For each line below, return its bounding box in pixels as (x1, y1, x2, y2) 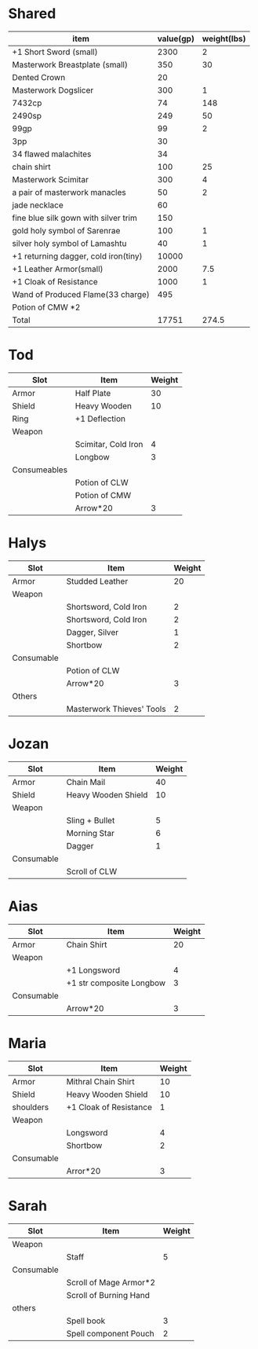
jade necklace (12, 200, 64, 211)
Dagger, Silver (66, 626, 119, 637)
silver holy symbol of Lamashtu (12, 237, 127, 248)
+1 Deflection (74, 413, 125, 424)
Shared (8, 5, 56, 23)
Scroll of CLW (66, 866, 118, 877)
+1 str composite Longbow (66, 977, 166, 988)
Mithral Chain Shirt (66, 1076, 135, 1087)
